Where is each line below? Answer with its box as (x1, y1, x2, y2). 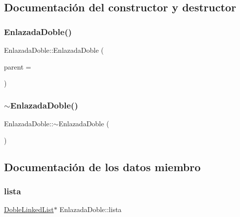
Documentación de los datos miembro (4, 159, 201, 174)
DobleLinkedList (4, 204, 54, 215)
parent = (4, 61, 31, 72)
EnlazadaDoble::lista (59, 204, 122, 215)
